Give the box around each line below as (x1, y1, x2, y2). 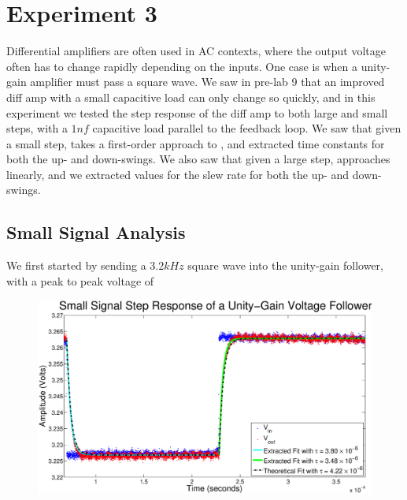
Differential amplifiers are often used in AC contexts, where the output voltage (6, 43, 387, 59)
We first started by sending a (6, 257, 146, 274)
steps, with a (6, 120, 68, 136)
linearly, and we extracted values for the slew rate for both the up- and (6, 166, 350, 182)
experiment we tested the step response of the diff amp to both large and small (6, 104, 388, 121)
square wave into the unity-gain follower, (187, 257, 383, 274)
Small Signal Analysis (6, 220, 186, 244)
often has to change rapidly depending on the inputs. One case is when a (6, 58, 358, 74)
